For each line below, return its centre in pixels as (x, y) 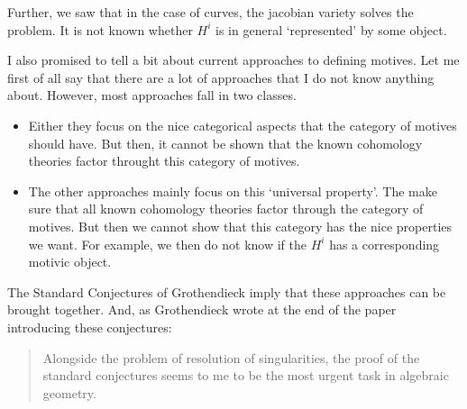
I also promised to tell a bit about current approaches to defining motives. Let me (233, 60)
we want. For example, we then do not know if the (168, 244)
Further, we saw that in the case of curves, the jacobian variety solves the (211, 12)
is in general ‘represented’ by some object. (331, 29)
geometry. (69, 392)
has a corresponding (385, 244)
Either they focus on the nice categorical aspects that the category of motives (243, 125)
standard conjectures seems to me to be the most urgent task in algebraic (246, 375)
